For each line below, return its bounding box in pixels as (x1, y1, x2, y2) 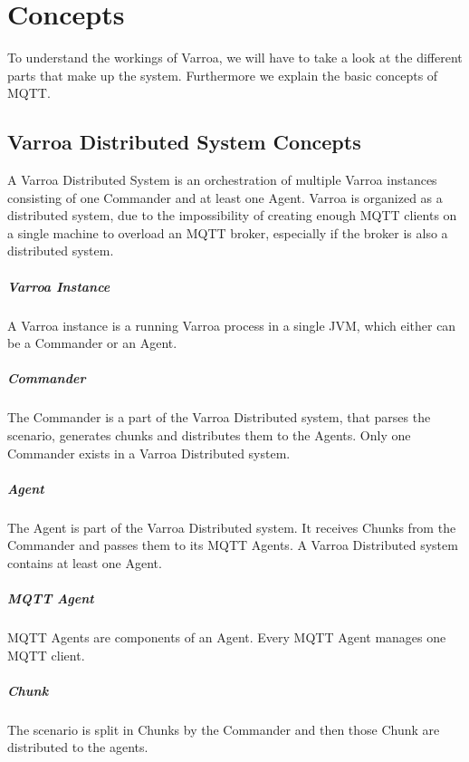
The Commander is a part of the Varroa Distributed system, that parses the (7, 408, 431, 427)
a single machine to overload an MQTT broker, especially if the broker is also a (7, 223, 448, 242)
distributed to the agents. (7, 738, 148, 757)
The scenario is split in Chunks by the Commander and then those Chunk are (7, 719, 440, 738)
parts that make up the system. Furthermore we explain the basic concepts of (7, 65, 438, 84)
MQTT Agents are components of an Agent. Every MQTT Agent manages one (7, 628, 446, 647)
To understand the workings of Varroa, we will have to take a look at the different (7, 48, 463, 67)
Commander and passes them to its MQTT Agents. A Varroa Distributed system (7, 535, 458, 555)
